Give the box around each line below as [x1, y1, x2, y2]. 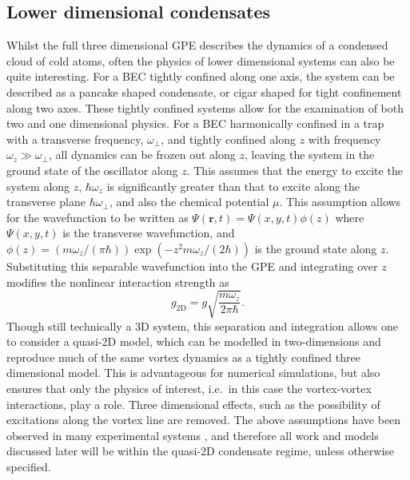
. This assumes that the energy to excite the [186, 161, 403, 178]
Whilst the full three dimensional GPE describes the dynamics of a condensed [6, 37, 388, 54]
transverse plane [6, 193, 86, 210]
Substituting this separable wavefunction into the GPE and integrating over [6, 257, 378, 274]
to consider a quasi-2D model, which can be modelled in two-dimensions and [6, 333, 381, 350]
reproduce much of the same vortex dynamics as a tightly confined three [6, 348, 360, 365]
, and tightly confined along [161, 130, 296, 147]
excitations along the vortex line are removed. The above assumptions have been [6, 411, 401, 428]
